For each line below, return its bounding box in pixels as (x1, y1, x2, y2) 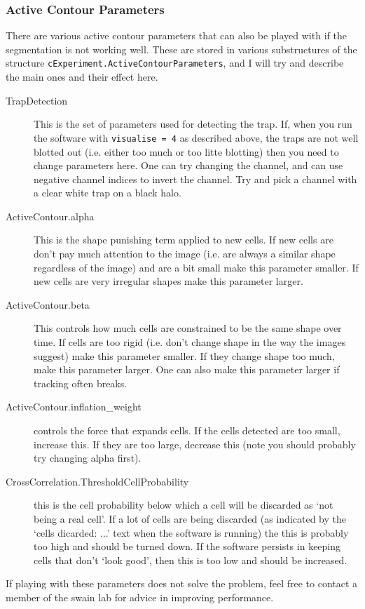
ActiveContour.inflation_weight (6, 399, 142, 414)
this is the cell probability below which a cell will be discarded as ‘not (34, 497, 333, 512)
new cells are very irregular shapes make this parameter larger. (34, 274, 303, 288)
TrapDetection (6, 93, 68, 107)
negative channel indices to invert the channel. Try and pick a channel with (34, 171, 357, 186)
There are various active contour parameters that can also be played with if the (6, 28, 347, 43)
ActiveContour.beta (6, 297, 90, 312)
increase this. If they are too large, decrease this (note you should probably (34, 436, 356, 451)
